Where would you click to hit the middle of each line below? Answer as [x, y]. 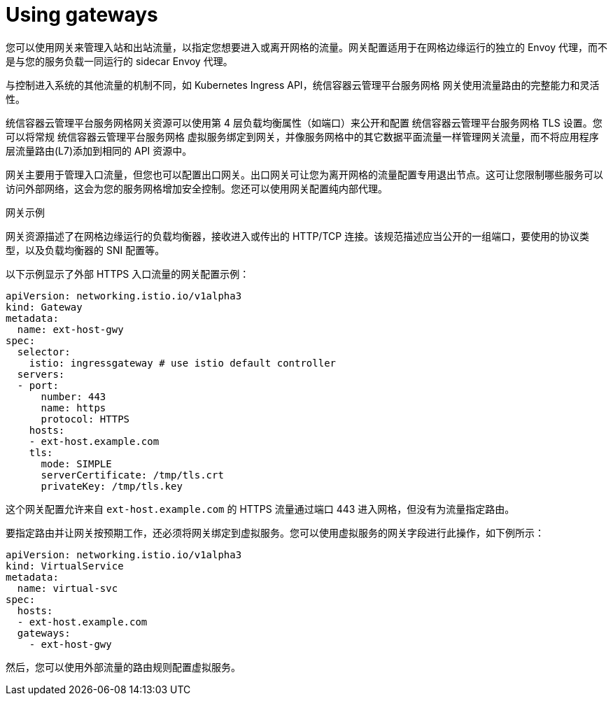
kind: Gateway [44, 307]
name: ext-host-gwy [70, 329]
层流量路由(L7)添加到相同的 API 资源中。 [99, 150]
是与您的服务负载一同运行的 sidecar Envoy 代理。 [119, 61]
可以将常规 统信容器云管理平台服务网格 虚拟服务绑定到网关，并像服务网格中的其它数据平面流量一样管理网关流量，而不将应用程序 [302, 136]
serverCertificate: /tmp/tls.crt [132, 475]
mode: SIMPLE [76, 463]
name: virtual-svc [68, 588]
